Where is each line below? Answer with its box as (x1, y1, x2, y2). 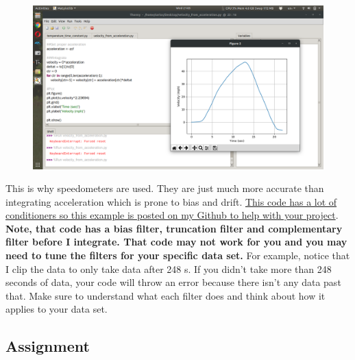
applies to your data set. (5, 302, 108, 316)
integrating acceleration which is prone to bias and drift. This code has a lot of (5, 194, 337, 208)
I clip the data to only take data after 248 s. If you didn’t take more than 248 (5, 261, 332, 276)
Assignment (5, 335, 90, 357)
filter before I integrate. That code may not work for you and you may (5, 235, 347, 249)
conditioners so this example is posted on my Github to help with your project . (5, 208, 339, 222)
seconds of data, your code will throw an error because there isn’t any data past (5, 275, 341, 289)
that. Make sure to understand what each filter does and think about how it (5, 288, 326, 302)
